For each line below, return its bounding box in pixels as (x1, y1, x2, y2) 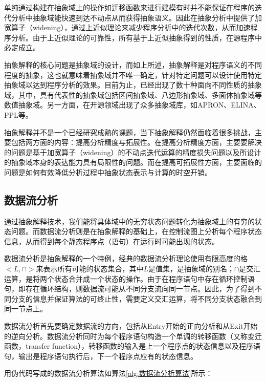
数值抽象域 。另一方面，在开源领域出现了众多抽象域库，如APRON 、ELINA (4, 99, 254, 110)
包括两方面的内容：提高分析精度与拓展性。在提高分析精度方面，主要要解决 (11, 137, 262, 147)
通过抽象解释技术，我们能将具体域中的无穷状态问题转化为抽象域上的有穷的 (4, 216, 255, 226)
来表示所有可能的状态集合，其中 (36, 263, 144, 274)
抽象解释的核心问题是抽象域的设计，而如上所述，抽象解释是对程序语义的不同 (4, 59, 262, 70)
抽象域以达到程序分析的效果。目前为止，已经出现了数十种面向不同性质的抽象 (4, 79, 262, 90)
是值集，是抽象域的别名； (148, 263, 234, 274)
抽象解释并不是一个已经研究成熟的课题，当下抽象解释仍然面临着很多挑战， (4, 126, 255, 137)
